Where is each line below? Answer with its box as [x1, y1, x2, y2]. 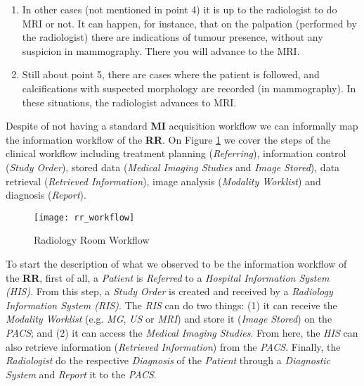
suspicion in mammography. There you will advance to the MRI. [22, 43, 300, 58]
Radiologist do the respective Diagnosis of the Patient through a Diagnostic [6, 353, 331, 368]
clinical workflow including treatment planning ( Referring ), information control [6, 146, 346, 161]
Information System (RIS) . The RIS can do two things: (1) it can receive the [6, 297, 337, 312]
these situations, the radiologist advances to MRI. [22, 94, 237, 109]
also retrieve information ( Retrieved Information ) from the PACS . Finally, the [6, 339, 341, 354]
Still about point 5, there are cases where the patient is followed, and [22, 67, 320, 82]
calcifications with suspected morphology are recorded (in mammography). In [22, 80, 356, 95]
